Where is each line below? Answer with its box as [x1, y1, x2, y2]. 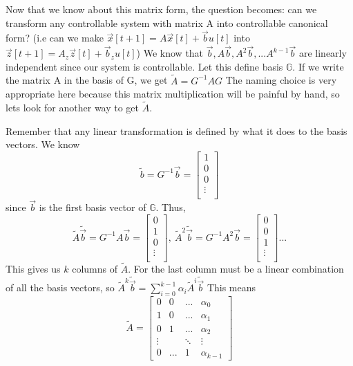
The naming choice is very [225, 73, 337, 87]
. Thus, [155, 200, 186, 214]
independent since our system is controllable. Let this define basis [6, 59, 283, 73]
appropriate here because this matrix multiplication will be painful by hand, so [6, 86, 340, 101]
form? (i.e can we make [6, 30, 104, 45]
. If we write [292, 59, 344, 73]
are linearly [298, 46, 347, 60]
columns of [72, 262, 117, 276]
